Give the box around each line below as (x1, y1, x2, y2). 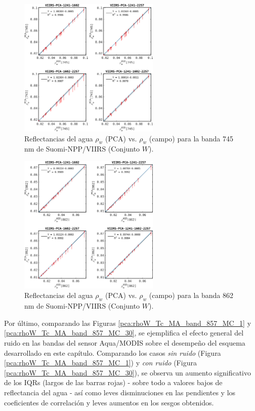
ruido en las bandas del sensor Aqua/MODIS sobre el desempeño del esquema (4, 337, 245, 348)
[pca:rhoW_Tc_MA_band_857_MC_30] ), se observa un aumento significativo (4, 367, 251, 378)
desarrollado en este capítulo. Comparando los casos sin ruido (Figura (4, 347, 221, 358)
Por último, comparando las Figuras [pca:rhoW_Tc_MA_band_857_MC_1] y (4, 317, 251, 328)
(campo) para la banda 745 (149, 133, 233, 143)
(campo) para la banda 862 (149, 290, 233, 301)
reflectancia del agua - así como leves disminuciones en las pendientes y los (4, 387, 236, 397)
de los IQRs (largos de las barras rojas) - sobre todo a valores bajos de (4, 377, 223, 388)
